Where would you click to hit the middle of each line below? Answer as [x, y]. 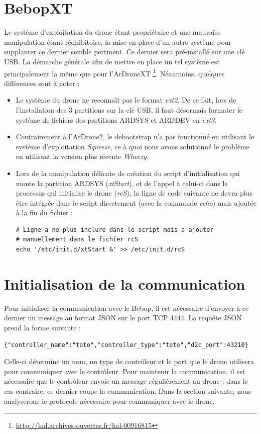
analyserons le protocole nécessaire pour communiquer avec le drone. [109, 401]
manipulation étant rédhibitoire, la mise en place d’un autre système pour [118, 41]
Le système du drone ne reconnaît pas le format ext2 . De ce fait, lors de [126, 100]
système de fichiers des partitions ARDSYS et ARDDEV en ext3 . [116, 119]
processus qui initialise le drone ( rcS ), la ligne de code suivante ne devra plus [134, 193]
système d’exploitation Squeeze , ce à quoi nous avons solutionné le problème [133, 146]
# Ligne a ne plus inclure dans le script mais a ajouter [115, 230]
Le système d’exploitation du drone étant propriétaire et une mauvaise [112, 32]
